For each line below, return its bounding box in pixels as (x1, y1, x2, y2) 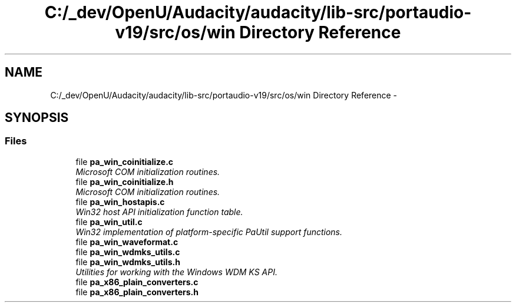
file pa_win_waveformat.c (75, 236, 178, 247)
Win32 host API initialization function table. (75, 206, 243, 217)
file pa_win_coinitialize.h (75, 176, 174, 187)
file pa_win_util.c (75, 216, 143, 227)
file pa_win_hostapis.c (75, 196, 165, 207)
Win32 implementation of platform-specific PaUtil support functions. (75, 226, 343, 237)
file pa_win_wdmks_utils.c (75, 246, 180, 257)
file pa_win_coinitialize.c (75, 156, 174, 167)
